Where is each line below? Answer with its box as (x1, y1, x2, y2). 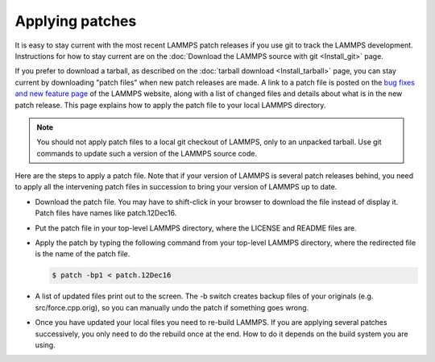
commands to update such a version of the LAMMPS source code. (36, 148, 258, 158)
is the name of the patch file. (35, 249, 130, 259)
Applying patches (14, 12, 137, 30)
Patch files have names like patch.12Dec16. (35, 208, 177, 218)
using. (35, 339, 56, 350)
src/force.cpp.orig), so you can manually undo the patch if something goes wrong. (35, 302, 309, 312)
